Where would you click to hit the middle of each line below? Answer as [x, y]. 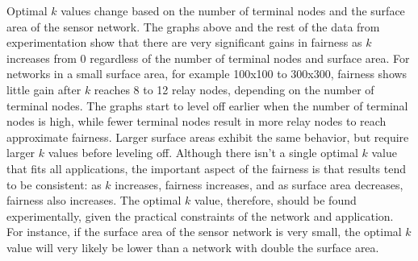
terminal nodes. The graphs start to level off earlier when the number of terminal [207, 105]
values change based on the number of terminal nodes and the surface [233, 10]
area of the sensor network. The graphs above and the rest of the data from [193, 26]
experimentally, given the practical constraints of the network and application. [200, 215]
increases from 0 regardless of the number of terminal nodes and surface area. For [208, 58]
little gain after [44, 89]
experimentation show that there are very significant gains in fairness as [184, 42]
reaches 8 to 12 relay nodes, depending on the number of [234, 89]
